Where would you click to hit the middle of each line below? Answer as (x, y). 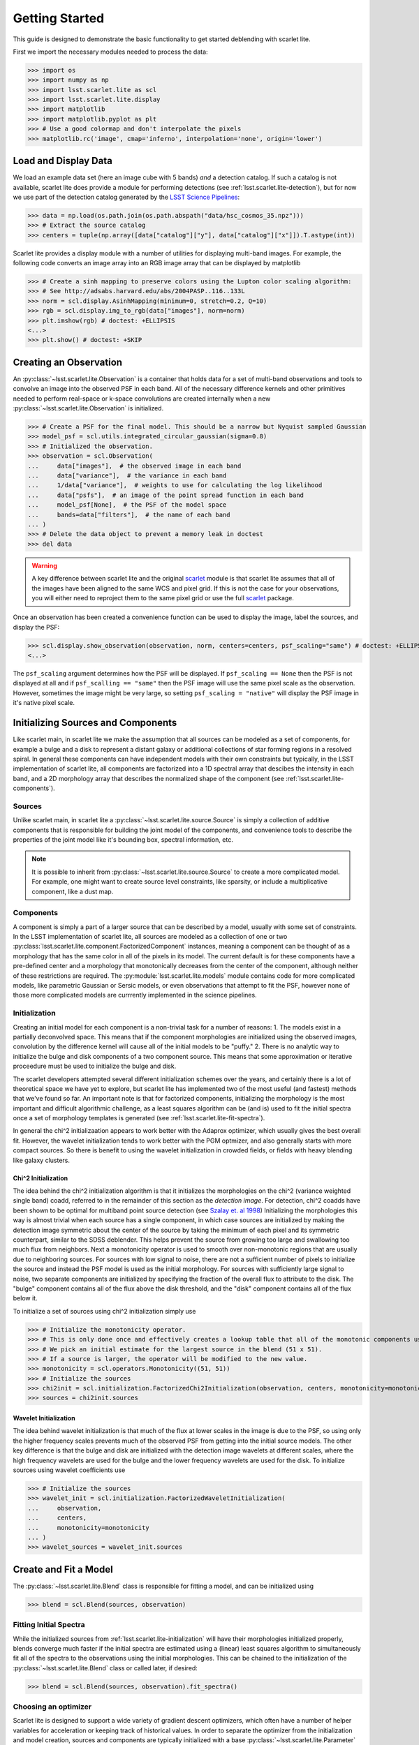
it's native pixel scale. (44, 703)
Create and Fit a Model (63, 1569)
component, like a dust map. (73, 891)
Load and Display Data (63, 161)
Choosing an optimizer (52, 1707)
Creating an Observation (67, 362)
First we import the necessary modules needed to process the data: (111, 52)
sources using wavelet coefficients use (69, 1470)
